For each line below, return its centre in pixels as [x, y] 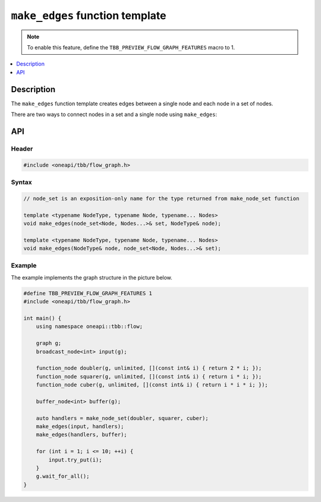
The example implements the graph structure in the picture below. [92, 277]
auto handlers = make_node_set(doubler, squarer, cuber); [122, 418]
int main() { [43, 318]
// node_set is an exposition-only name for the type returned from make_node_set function [161, 198]
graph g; [49, 343]
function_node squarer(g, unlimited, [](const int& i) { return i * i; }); [149, 376]
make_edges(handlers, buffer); [81, 435]
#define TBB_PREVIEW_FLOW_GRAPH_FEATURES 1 [88, 293]
